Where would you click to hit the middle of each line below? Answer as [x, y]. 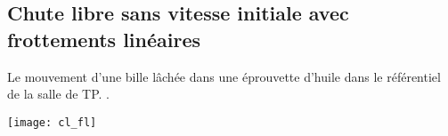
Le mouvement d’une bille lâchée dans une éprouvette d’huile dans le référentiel [224, 76]
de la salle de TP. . [58, 94]
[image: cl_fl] [52, 122]
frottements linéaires [104, 39]
